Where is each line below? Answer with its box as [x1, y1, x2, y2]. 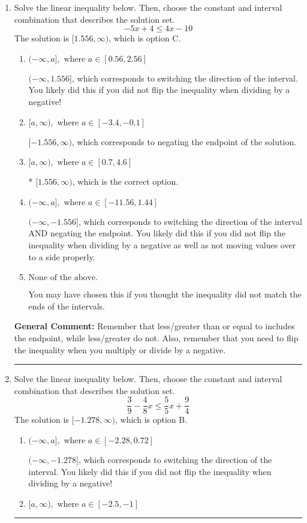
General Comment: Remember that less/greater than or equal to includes [14, 320, 295, 332]
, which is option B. [115, 413, 188, 426]
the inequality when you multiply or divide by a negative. [14, 343, 226, 356]
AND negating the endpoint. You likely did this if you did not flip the [28, 227, 286, 239]
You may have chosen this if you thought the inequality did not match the [28, 288, 302, 300]
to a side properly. [28, 250, 95, 263]
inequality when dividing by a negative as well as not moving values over [28, 238, 296, 251]
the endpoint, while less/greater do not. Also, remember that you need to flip [14, 331, 299, 344]
